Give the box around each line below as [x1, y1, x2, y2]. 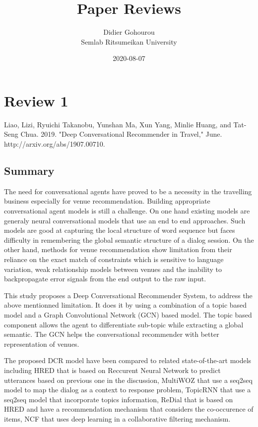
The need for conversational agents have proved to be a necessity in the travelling [4, 186, 252, 196]
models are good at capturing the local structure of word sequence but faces [4, 225, 235, 235]
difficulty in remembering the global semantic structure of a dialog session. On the [4, 234, 254, 245]
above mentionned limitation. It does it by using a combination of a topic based [4, 300, 247, 310]
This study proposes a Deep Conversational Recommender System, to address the [4, 290, 253, 300]
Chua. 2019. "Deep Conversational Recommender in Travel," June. [20, 129, 222, 139]
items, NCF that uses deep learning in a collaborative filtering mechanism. [4, 413, 231, 424]
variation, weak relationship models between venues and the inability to [4, 264, 222, 274]
